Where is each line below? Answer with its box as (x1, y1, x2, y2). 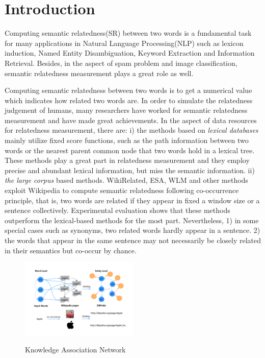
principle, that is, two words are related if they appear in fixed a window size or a (5, 195, 260, 205)
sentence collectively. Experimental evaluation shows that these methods (5, 205, 230, 216)
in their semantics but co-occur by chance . (5, 245, 137, 255)
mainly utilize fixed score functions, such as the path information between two (5, 135, 249, 146)
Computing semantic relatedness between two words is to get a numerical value (5, 85, 252, 96)
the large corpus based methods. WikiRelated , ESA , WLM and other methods (5, 175, 248, 185)
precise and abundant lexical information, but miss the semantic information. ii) (5, 164, 255, 175)
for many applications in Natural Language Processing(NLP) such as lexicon (5, 37, 244, 48)
